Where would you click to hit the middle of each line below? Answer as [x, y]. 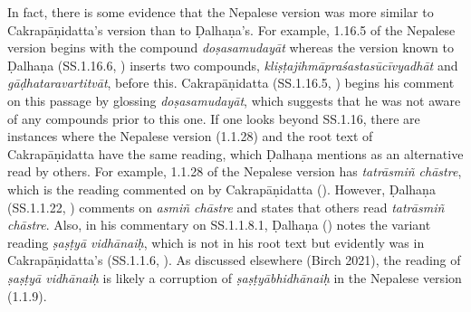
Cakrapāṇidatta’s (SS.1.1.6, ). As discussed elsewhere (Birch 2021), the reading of [234, 260]
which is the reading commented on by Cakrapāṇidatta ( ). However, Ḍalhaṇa [221, 189]
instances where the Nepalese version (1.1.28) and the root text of [190, 136]
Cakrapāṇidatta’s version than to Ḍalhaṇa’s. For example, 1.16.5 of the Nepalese [231, 29]
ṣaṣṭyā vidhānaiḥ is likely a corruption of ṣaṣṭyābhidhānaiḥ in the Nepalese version [235, 277]
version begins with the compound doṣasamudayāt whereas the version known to [231, 47]
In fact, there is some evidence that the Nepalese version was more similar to [221, 12]
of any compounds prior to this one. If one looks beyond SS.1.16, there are [214, 118]
